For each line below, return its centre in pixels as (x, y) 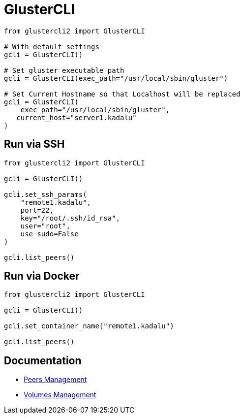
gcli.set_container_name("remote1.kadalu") (89, 326)
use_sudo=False (49, 234)
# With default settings (52, 47)
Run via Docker (42, 276)
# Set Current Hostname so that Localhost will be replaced (122, 94)
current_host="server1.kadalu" (76, 117)
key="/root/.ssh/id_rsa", (70, 218)
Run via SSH (34, 144)
